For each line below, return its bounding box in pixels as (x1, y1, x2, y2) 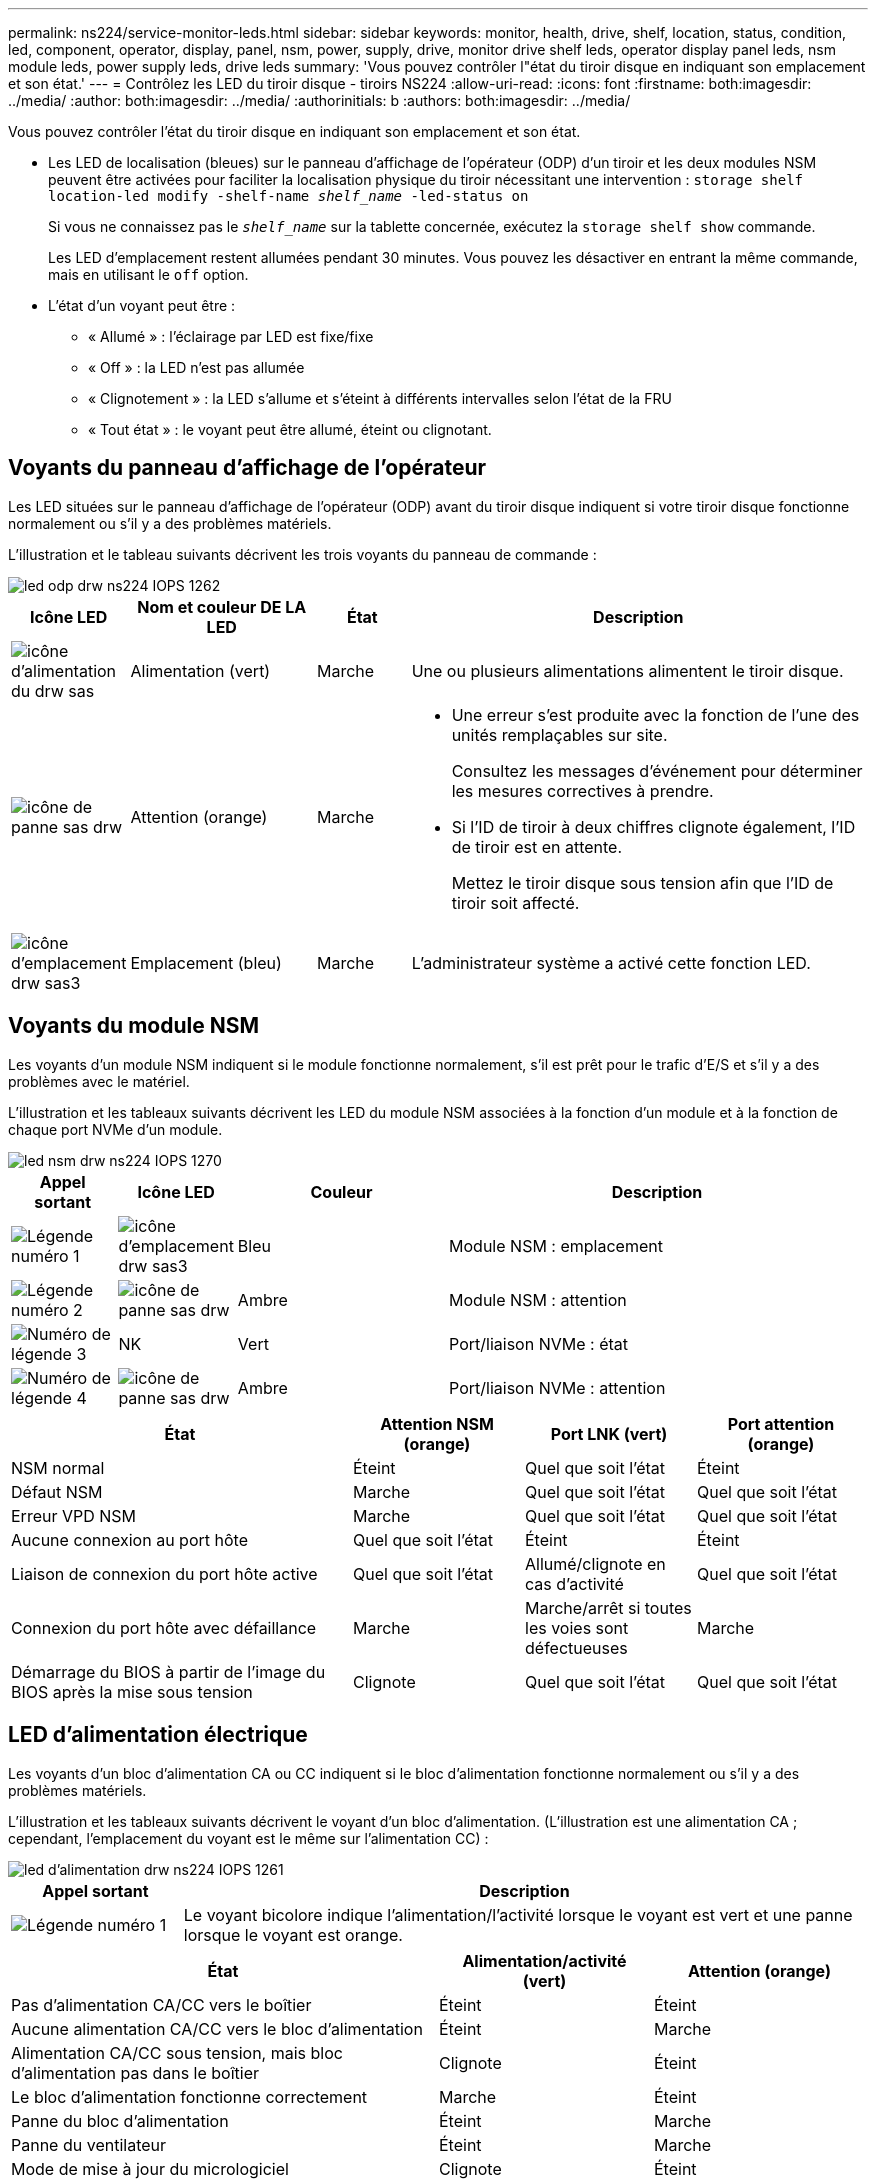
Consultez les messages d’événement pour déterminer (451, 760, 863, 781)
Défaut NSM (11, 1481, 103, 1502)
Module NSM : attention (449, 1289, 627, 1310)
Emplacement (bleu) (130, 952, 282, 973)
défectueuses (525, 1637, 628, 1658)
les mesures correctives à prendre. (451, 780, 714, 801)
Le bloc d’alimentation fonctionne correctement (11, 2086, 368, 2107)
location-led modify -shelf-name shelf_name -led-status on (48, 188, 529, 204)
